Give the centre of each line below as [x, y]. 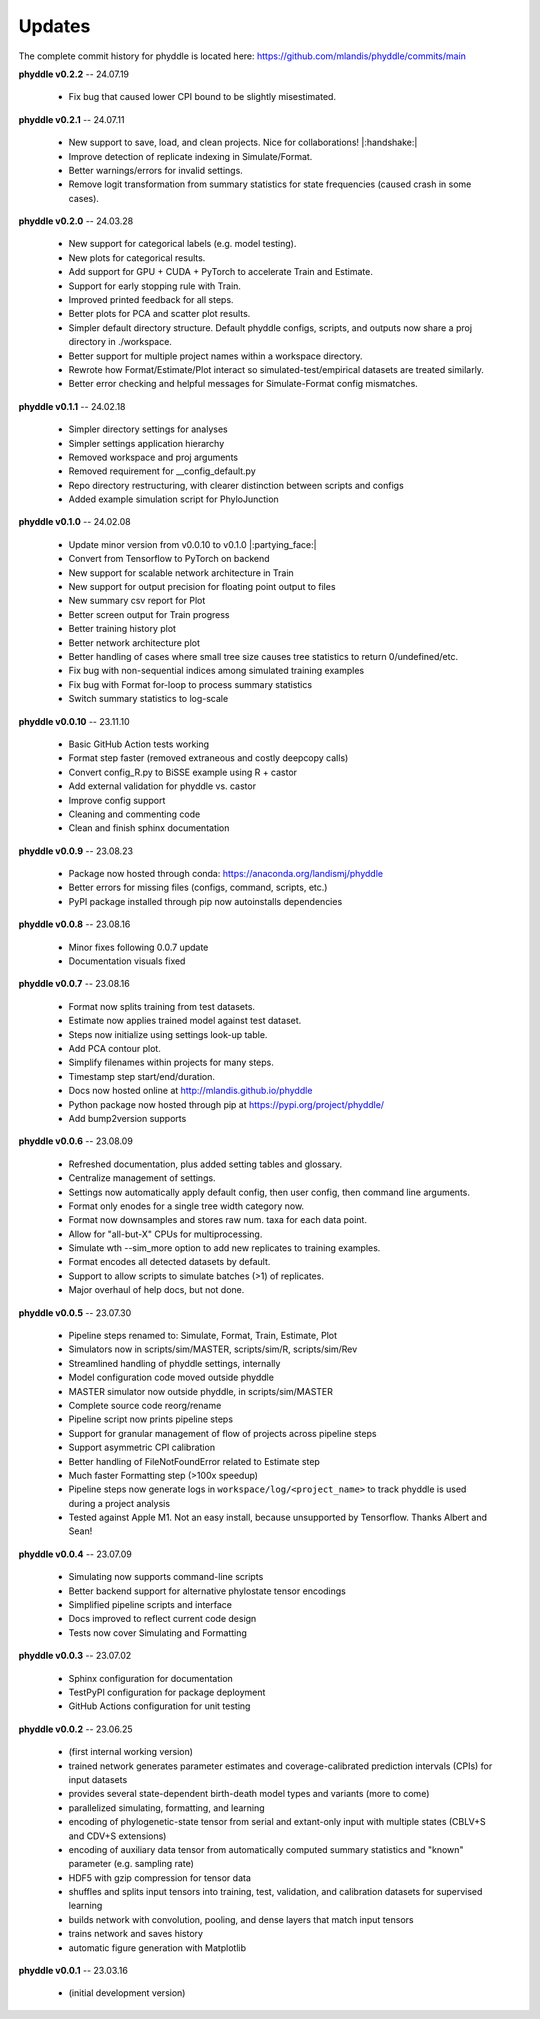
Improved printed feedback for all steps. [151, 300]
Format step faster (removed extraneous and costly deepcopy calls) [208, 758]
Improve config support [117, 800]
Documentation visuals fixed [127, 961]
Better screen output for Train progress [149, 614]
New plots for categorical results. [137, 257]
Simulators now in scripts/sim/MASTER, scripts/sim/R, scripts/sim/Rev [213, 1349]
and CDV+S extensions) [117, 1836]
